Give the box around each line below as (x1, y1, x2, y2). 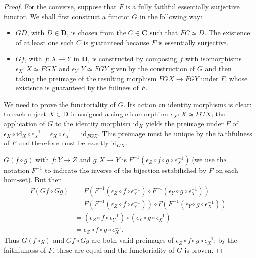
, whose (225, 73, 248, 83)
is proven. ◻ (184, 244, 223, 255)
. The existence (204, 28, 250, 38)
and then (205, 63, 232, 73)
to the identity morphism (55, 118, 131, 128)
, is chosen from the (66, 28, 126, 38)
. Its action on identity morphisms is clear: (123, 99, 252, 109)
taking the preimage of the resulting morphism (15, 73, 157, 83)
